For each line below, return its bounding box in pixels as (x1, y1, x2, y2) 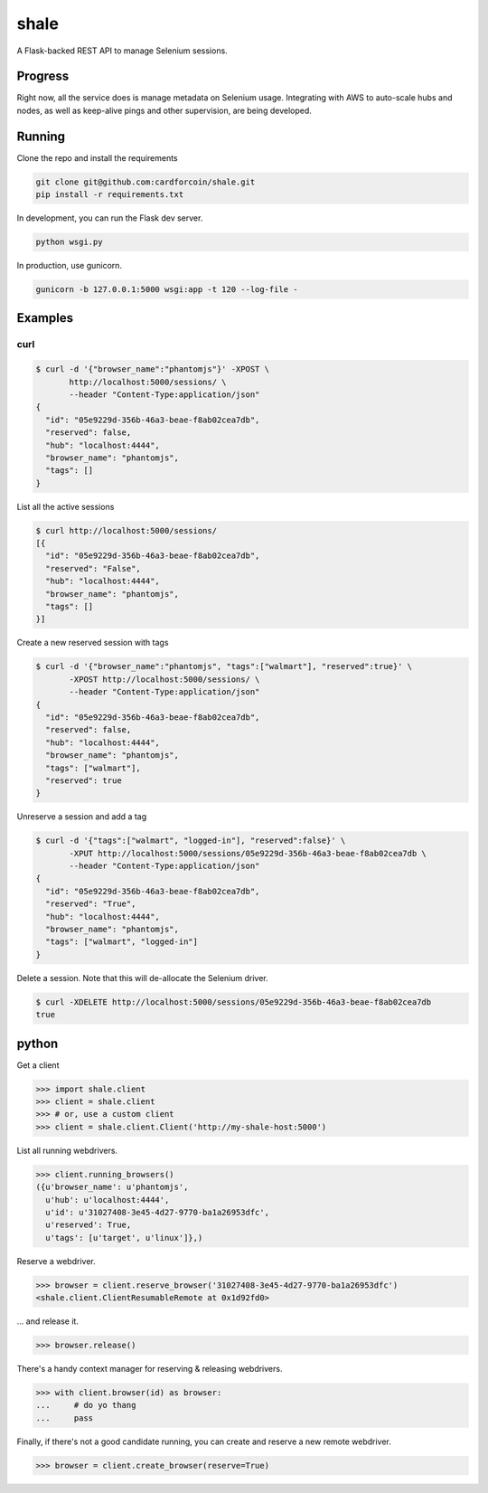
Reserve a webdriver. (16, 1255, 96, 1266)
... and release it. (16, 1316, 79, 1327)
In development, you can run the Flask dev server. (16, 213, 203, 223)
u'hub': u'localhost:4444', (45, 1195, 170, 1205)
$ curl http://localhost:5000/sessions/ (35, 525, 217, 535)
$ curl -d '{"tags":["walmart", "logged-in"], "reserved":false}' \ (35, 836, 346, 846)
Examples (16, 310, 74, 326)
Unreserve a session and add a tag (16, 811, 147, 822)
